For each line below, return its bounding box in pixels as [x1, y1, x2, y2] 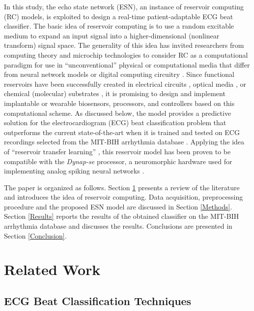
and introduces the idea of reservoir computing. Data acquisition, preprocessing [4, 192, 243, 202]
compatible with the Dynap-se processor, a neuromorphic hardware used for [4, 156, 232, 166]
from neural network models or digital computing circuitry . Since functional [4, 69, 234, 79]
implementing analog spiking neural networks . [4, 166, 144, 176]
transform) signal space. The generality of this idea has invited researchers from [4, 40, 244, 50]
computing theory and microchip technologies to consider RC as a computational [4, 49, 248, 60]
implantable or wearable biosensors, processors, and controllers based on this [4, 98, 235, 108]
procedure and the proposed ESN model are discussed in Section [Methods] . [4, 201, 232, 211]
